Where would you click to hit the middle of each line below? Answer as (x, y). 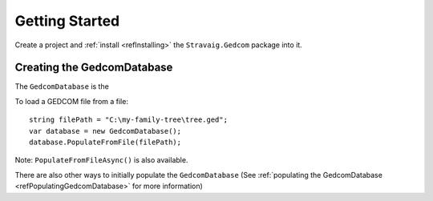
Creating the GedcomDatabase (94, 68)
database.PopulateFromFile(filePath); (105, 143)
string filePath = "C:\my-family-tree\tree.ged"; (129, 120)
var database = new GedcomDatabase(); (105, 131)
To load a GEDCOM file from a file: (71, 101)
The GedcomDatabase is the (62, 86)
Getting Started (67, 21)
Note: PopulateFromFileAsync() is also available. (101, 160)
